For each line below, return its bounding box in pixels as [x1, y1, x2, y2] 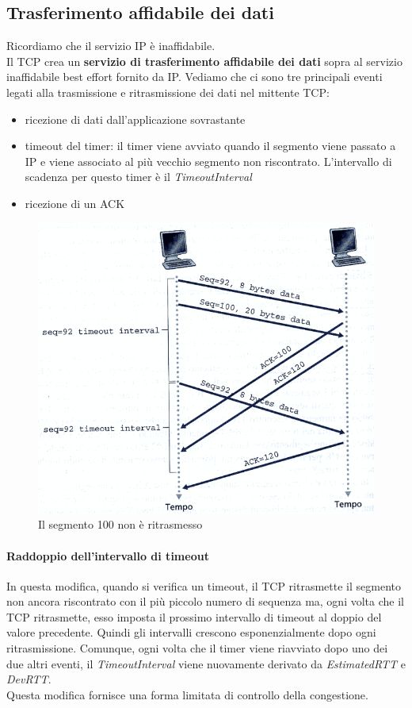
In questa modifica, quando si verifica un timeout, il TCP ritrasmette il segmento [6, 577, 401, 594]
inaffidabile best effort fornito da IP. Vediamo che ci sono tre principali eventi [6, 68, 383, 85]
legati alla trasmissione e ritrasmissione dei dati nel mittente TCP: [6, 83, 330, 100]
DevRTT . [6, 671, 51, 687]
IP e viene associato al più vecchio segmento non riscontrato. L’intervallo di [25, 152, 392, 169]
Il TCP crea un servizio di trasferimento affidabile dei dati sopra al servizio [6, 52, 402, 69]
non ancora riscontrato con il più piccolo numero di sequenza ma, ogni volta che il [6, 593, 404, 610]
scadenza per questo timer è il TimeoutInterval [25, 168, 252, 185]
